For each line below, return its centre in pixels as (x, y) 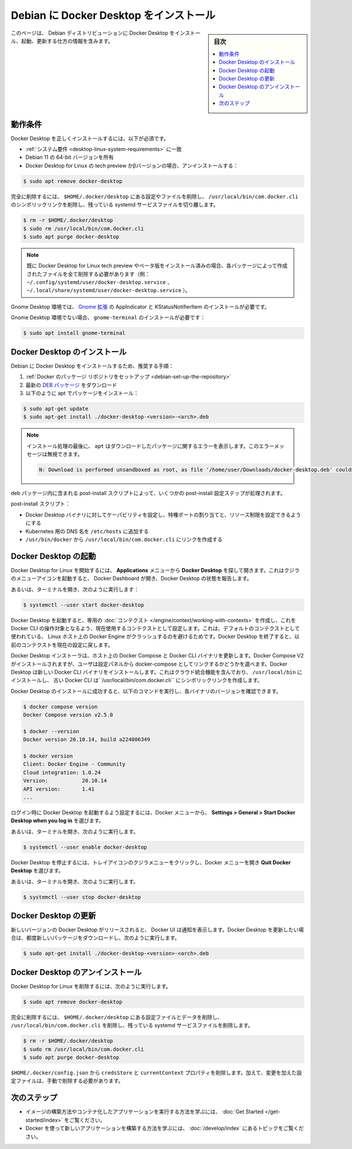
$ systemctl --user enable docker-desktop (85, 847)
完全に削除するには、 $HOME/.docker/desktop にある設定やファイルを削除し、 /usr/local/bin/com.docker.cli (155, 196)
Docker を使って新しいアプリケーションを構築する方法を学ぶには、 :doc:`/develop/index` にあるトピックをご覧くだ (165, 1128)
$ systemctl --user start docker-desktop (84, 605)
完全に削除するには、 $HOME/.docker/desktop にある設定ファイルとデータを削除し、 (117, 1017)
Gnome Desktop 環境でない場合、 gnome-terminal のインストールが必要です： (108, 318)
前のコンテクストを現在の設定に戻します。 (62, 644)
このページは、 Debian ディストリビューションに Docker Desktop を (93, 33)
